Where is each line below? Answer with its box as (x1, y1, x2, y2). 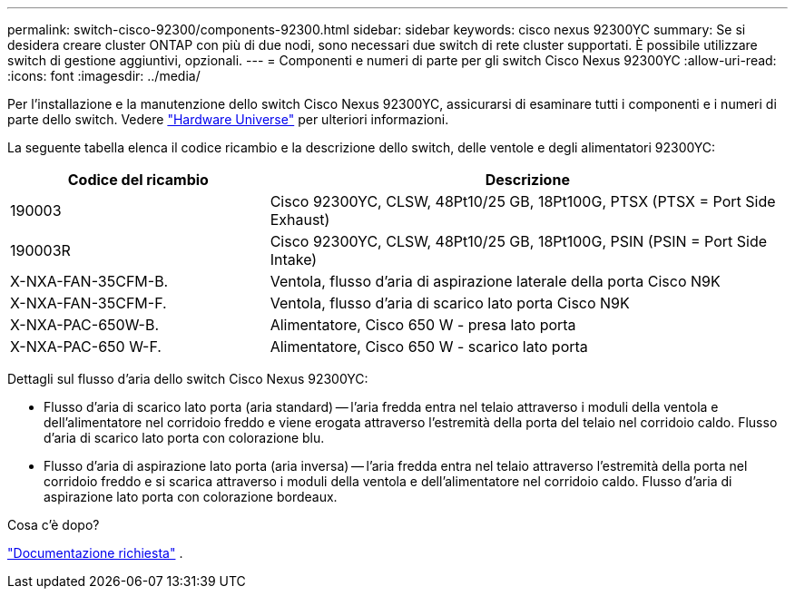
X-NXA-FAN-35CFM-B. (10, 272, 169, 290)
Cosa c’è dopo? (7, 517, 100, 532)
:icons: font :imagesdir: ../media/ (7, 68, 201, 83)
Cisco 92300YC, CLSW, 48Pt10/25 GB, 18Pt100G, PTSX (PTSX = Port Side (270, 192, 776, 210)
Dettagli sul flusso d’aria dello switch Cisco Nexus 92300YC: (7, 371, 368, 386)
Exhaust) (270, 210, 330, 229)
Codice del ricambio (67, 171, 209, 189)
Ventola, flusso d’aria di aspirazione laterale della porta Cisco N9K (270, 272, 721, 290)
